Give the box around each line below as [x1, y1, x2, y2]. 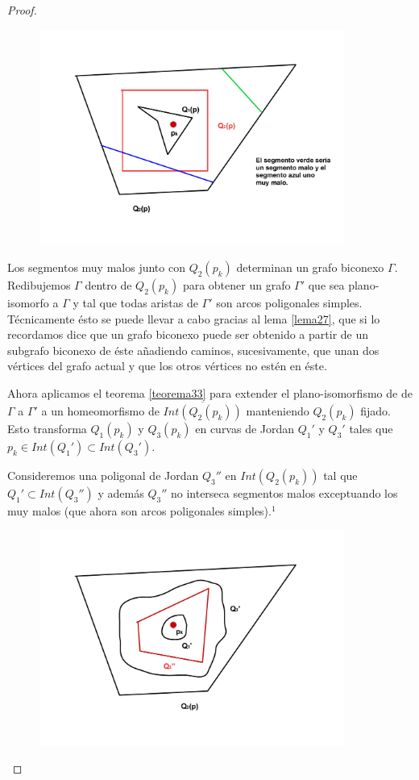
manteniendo [246, 402, 309, 419]
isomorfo [7, 294, 49, 311]
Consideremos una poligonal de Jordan [7, 466, 199, 483]
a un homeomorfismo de [41, 402, 160, 419]
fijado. [360, 402, 391, 419]
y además [97, 484, 144, 501]
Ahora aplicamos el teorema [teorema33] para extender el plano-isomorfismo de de [7, 385, 413, 401]
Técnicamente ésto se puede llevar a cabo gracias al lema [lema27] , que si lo [7, 310, 380, 327]
